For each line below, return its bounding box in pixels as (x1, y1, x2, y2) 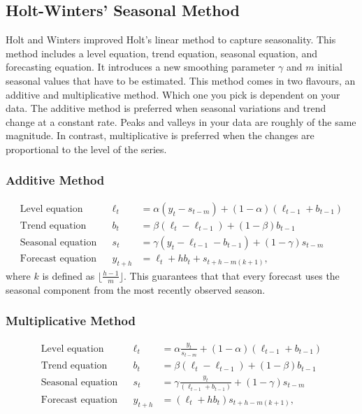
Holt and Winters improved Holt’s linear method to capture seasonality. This (6, 32, 336, 47)
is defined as (42, 268, 95, 283)
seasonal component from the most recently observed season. (6, 282, 266, 297)
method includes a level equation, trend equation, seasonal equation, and (6, 45, 317, 60)
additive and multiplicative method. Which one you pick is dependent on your (6, 87, 340, 101)
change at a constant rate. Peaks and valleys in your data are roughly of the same (6, 114, 356, 129)
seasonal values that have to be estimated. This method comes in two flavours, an (6, 73, 356, 87)
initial (317, 59, 342, 74)
